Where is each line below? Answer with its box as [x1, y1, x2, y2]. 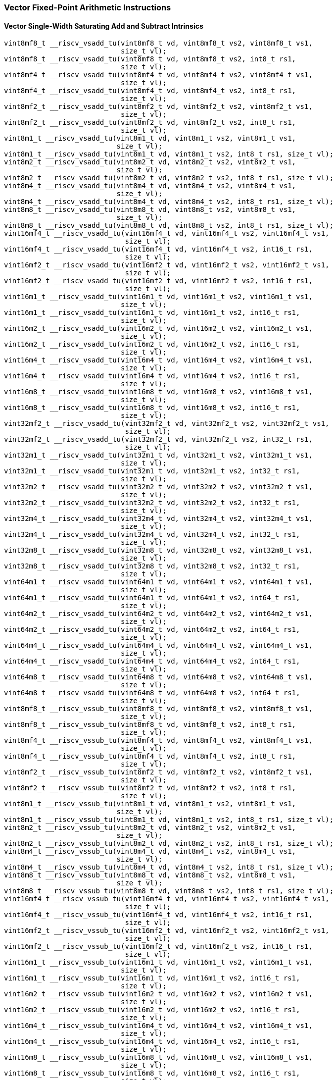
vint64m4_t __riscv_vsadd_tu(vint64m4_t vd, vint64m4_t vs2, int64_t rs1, [4, 657, 300, 666]
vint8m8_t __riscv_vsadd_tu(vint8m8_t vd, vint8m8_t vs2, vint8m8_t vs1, [4, 206, 296, 214]
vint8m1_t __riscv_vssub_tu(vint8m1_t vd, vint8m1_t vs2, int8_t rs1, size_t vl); [4, 816, 334, 824]
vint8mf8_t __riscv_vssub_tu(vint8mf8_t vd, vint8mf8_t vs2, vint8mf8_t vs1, [4, 705, 313, 713]
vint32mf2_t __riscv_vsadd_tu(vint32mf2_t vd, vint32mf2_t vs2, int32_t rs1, [4, 435, 313, 444]
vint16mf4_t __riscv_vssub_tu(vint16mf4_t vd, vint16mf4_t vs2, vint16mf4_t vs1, [4, 895, 330, 903]
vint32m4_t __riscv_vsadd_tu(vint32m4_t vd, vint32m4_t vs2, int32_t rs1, [4, 530, 300, 539]
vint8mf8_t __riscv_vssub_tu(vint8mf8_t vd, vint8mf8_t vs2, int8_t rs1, [4, 720, 296, 729]
